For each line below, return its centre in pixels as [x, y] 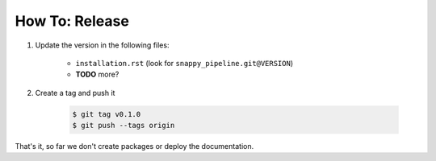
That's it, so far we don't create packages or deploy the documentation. [134, 147]
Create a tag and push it [75, 93]
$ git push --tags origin [124, 126]
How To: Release [72, 21]
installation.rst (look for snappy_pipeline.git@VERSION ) [184, 63]
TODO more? [97, 74]
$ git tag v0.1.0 [107, 114]
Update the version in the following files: [102, 45]
